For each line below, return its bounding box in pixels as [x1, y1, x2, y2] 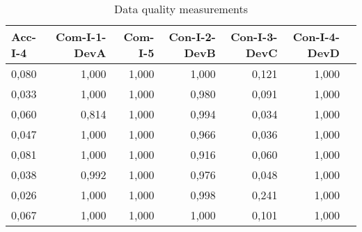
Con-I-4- [292, 29, 340, 45]
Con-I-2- [168, 29, 216, 45]
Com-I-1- [56, 29, 107, 45]
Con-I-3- [230, 29, 278, 45]
